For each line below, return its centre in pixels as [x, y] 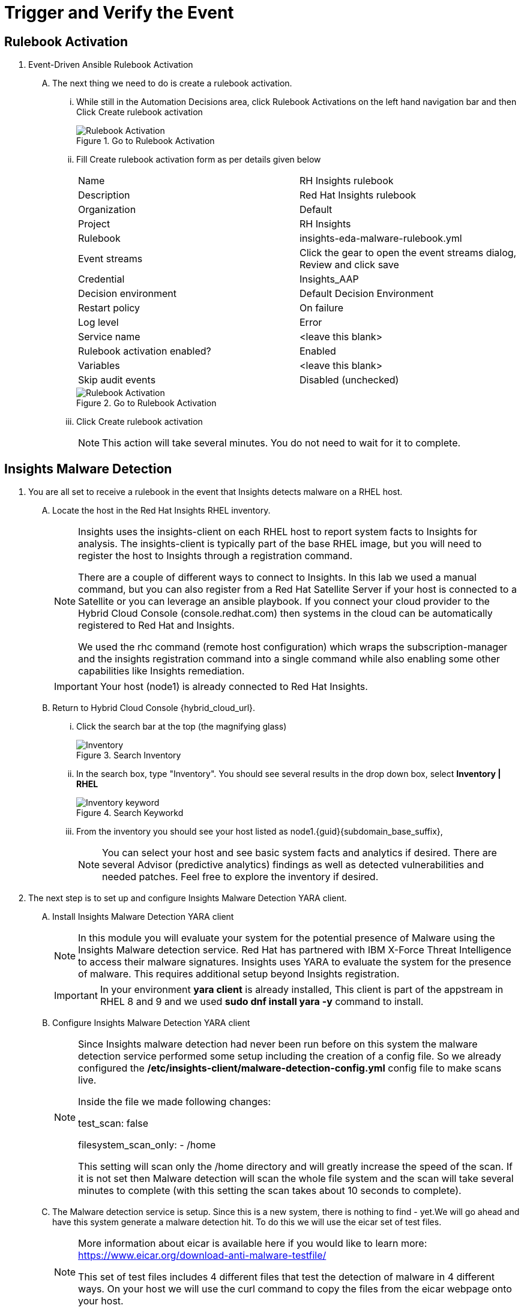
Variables [99, 366]
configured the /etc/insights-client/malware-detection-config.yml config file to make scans [290, 1068]
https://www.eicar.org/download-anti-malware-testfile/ [202, 1255]
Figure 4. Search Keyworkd [130, 813]
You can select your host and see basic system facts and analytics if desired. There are [300, 853]
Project [94, 224]
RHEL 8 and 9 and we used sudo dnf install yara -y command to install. [262, 1002]
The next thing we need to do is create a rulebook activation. [172, 83]
